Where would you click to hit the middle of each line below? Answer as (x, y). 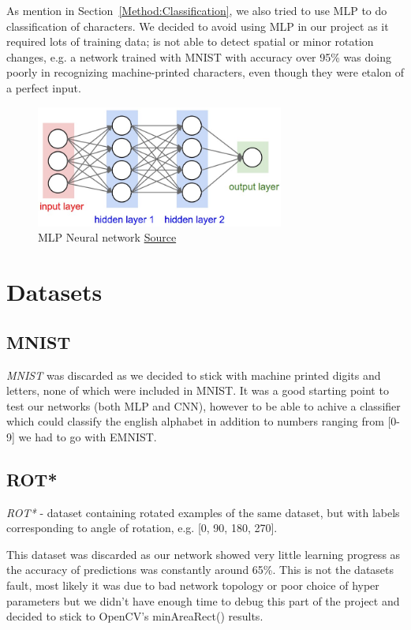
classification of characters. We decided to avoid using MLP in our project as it (198, 26)
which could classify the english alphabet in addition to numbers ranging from (195, 421)
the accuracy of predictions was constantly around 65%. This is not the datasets (200, 570)
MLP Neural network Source (107, 237)
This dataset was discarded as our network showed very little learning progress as (204, 554)
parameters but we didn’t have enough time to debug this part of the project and (203, 600)
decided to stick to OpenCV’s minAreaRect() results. (135, 616)
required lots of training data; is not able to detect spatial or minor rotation (190, 41)
